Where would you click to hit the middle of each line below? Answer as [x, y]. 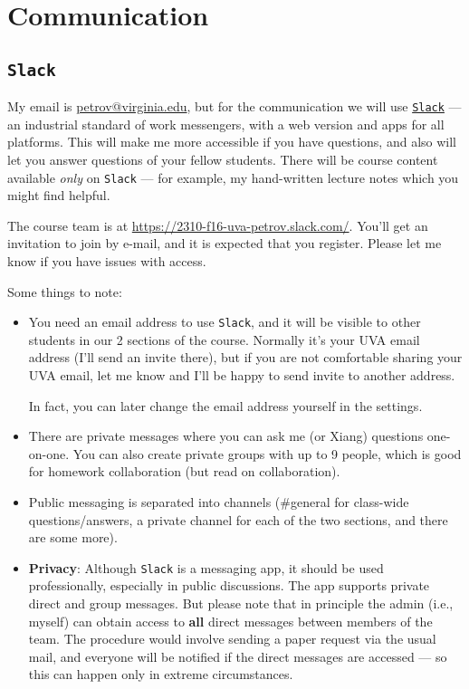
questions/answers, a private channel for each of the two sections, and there [238, 519]
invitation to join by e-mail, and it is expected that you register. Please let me [225, 243]
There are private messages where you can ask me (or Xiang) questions [226, 436]
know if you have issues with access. [107, 261]
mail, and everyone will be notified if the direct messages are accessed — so [238, 656]
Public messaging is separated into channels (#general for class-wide [219, 502]
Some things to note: [65, 291]
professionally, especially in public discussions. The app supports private [229, 585]
